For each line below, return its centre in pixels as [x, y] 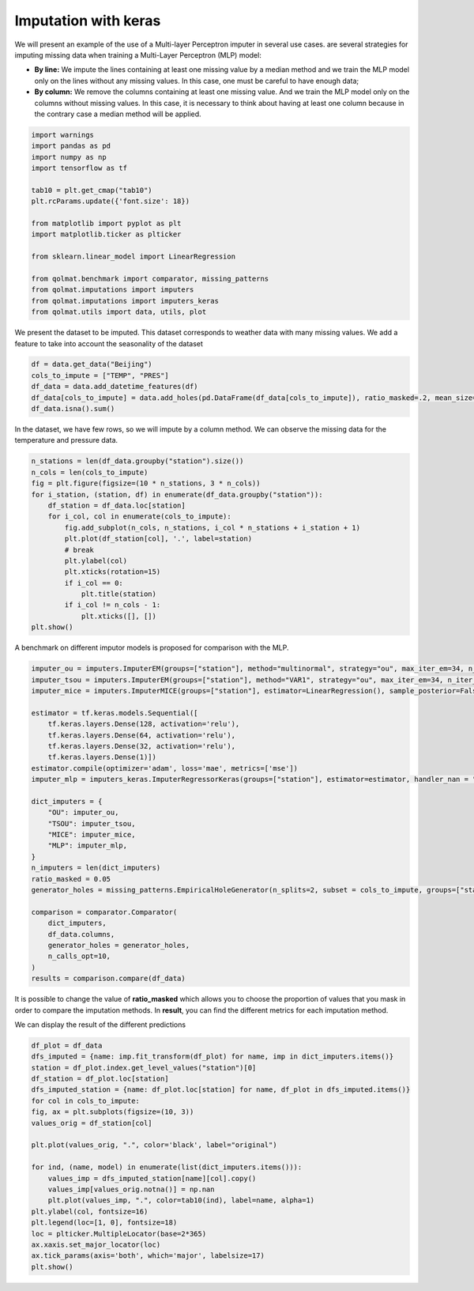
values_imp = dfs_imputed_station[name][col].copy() [152, 1178]
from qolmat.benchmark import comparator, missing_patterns [150, 278]
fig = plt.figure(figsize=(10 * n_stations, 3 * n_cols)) [146, 483]
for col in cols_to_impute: [85, 1100]
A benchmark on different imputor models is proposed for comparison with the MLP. [152, 647]
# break [79, 550]
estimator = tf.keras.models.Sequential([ [115, 713]
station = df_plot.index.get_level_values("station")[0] [144, 1068]
